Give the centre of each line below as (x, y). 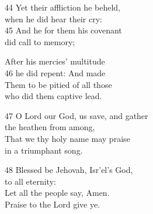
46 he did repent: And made (55, 72)
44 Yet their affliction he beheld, (62, 7)
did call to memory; (40, 41)
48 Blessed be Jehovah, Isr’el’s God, (69, 170)
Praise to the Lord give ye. (53, 204)
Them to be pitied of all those (58, 84)
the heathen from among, (50, 127)
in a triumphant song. (44, 150)
